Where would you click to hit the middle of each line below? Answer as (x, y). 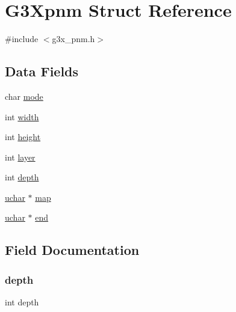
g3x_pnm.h (73, 39)
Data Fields (42, 71)
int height (23, 137)
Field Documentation (72, 250)
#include (22, 39)
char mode (24, 96)
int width (22, 116)
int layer (20, 157)
